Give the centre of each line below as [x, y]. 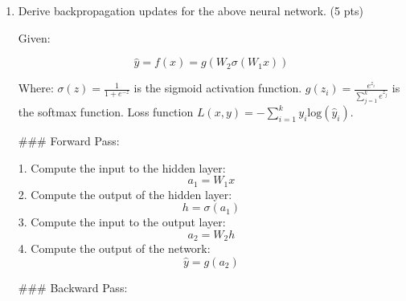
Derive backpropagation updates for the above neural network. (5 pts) [191, 10]
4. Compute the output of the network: [114, 248]
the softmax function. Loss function [106, 112]
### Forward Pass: [69, 141]
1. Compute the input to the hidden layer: [122, 167]
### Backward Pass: [73, 287]
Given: [34, 37]
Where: [36, 88]
